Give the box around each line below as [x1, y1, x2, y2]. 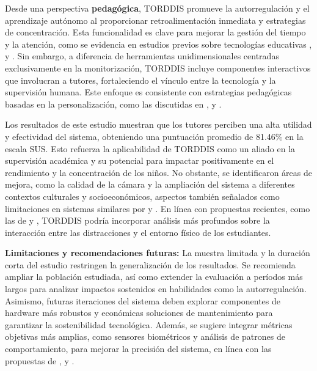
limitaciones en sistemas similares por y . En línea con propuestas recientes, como [5, 202, 310, 215]
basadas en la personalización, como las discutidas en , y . [5, 97, 222, 110]
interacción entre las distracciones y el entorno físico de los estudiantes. [5, 226, 271, 238]
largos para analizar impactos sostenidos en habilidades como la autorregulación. [5, 282, 307, 295]
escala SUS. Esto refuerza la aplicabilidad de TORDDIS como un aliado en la [5, 142, 296, 155]
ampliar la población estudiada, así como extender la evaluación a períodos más [5, 270, 303, 283]
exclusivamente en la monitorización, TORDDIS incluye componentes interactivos [5, 61, 311, 74]
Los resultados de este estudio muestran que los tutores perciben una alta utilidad [5, 118, 312, 131]
